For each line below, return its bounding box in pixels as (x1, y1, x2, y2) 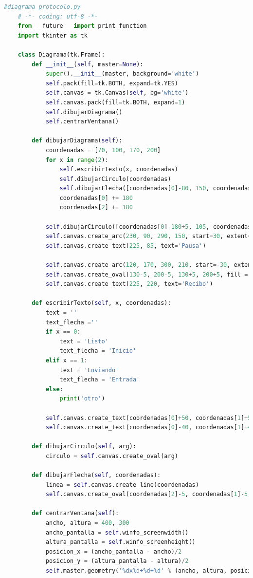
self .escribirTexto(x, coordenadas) (59, 166, 178, 173)
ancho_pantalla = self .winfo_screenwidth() (45, 529, 189, 536)
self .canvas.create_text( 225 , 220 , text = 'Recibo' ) (45, 280, 213, 288)
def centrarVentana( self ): (32, 510, 119, 517)
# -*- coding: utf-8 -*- (18, 13, 98, 20)
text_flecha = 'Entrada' (59, 376, 140, 383)
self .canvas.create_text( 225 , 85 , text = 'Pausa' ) (45, 242, 206, 249)
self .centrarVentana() (45, 118, 119, 125)
